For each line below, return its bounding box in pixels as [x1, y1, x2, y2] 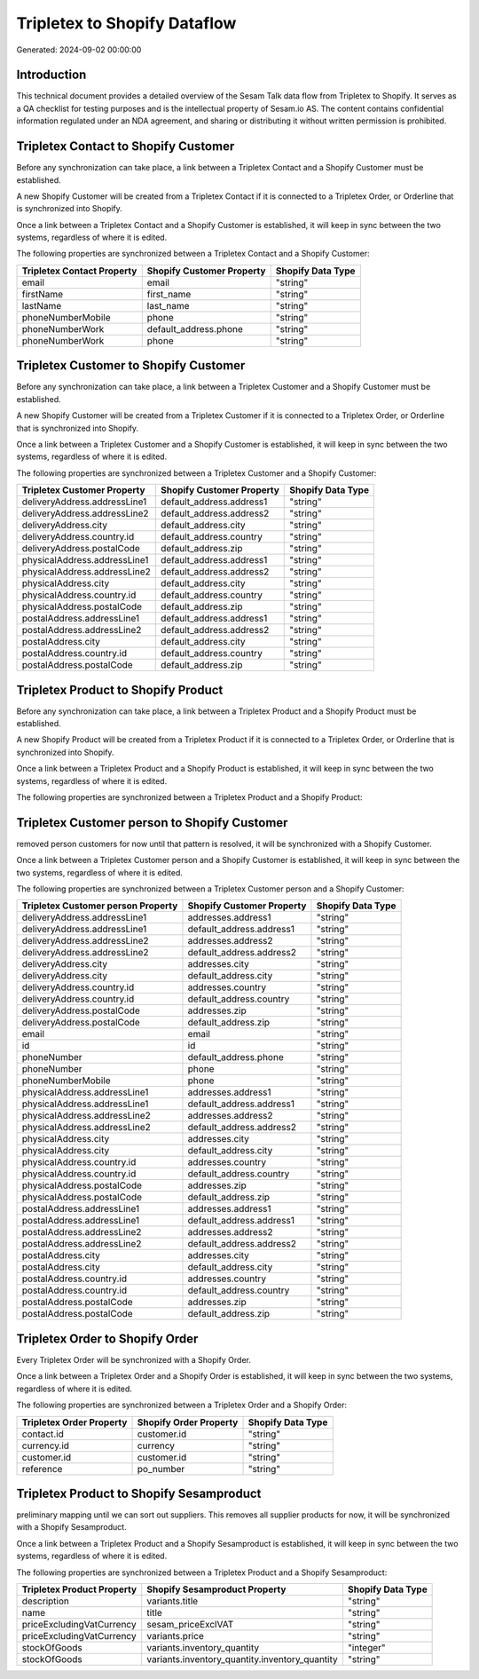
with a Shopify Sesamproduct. [16, 1522, 128, 1532]
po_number [137, 1462, 185, 1475]
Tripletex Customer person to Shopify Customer [16, 815, 288, 830]
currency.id [21, 1439, 70, 1452]
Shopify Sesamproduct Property [146, 1583, 287, 1596]
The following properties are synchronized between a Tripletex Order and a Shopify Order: [16, 1399, 348, 1411]
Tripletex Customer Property [21, 484, 145, 496]
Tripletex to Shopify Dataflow [16, 13, 237, 33]
